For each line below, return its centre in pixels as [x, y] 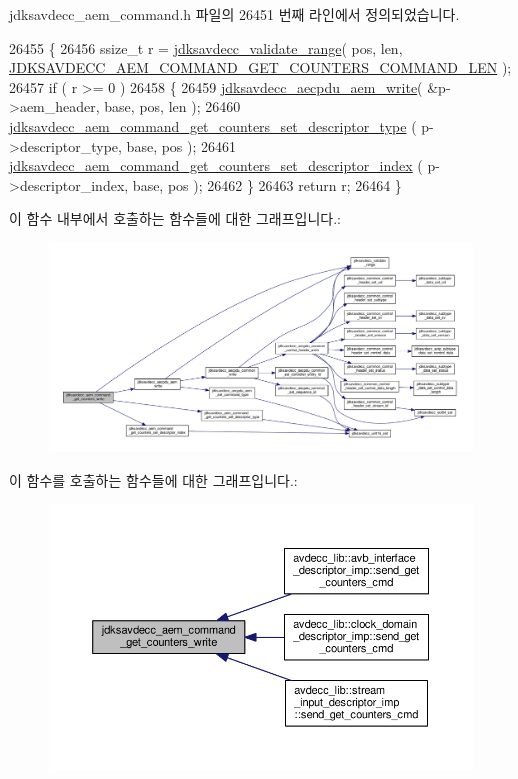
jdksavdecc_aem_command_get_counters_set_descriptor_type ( [213, 125]
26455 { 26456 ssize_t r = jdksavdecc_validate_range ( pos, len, [206, 47]
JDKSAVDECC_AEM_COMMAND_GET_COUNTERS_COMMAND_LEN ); [260, 67]
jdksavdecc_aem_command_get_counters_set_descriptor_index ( [216, 165]
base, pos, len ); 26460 [172, 106]
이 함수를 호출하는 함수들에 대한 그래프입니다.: [153, 479]
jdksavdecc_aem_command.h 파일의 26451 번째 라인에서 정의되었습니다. [234, 14]
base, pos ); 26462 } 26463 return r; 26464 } [267, 184]
